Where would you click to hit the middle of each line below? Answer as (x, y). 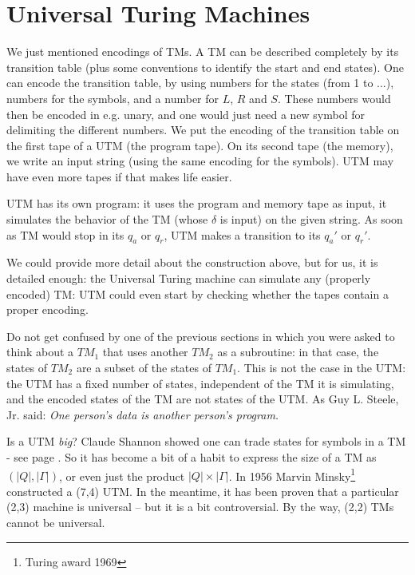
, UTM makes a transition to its (242, 234)
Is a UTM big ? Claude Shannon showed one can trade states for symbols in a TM (206, 441)
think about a (40, 352)
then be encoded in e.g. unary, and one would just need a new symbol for (186, 114)
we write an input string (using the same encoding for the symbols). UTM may (200, 161)
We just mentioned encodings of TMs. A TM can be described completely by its (203, 52)
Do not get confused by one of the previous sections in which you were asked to (201, 336)
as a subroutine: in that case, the (298, 352)
